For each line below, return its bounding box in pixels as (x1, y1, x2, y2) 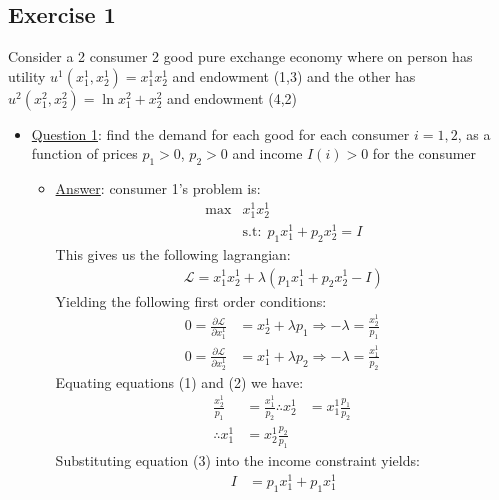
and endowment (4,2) (167, 87, 297, 108)
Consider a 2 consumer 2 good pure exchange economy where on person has (8, 46, 473, 67)
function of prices (31, 143, 138, 164)
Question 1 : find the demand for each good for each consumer (31, 123, 410, 144)
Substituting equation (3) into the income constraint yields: (55, 450, 420, 471)
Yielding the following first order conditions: (55, 290, 327, 311)
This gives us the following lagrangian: (55, 243, 291, 264)
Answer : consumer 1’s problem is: (55, 178, 261, 199)
